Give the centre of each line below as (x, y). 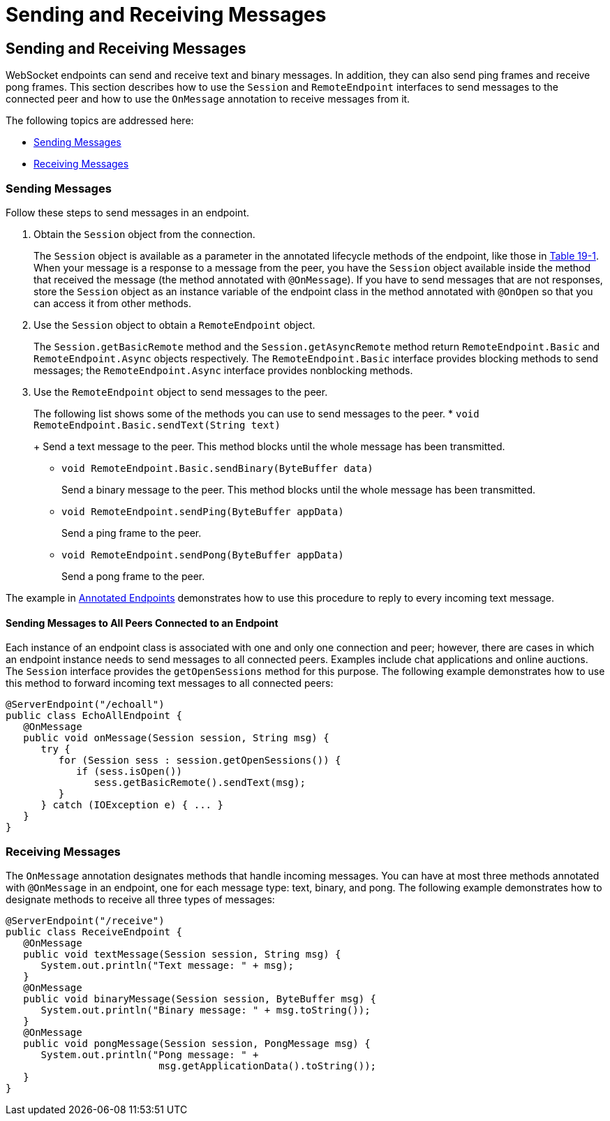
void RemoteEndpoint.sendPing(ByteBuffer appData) (203, 511)
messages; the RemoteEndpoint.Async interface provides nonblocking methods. (223, 370)
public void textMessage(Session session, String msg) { (182, 954)
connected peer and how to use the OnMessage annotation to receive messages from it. (208, 99)
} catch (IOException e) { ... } (132, 805)
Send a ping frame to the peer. (132, 533)
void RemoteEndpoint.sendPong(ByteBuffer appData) (203, 555)
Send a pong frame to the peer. (133, 576)
